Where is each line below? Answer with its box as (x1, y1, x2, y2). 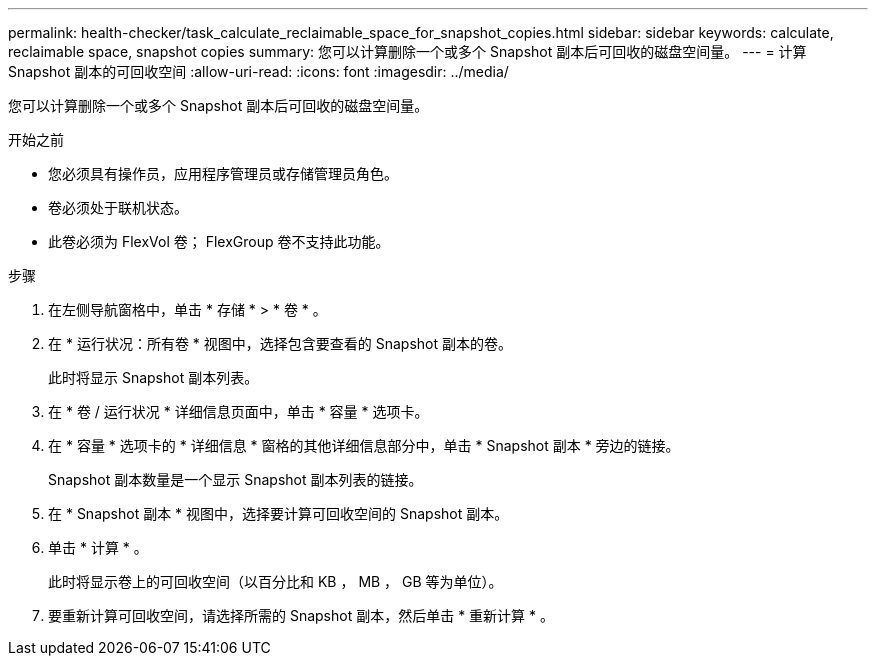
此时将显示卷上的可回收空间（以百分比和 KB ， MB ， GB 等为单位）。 (48, 573, 503, 590)
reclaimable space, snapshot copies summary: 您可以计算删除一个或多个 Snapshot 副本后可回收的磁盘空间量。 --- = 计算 (8, 43, 807, 60)
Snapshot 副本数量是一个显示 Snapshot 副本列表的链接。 (48, 471, 423, 488)
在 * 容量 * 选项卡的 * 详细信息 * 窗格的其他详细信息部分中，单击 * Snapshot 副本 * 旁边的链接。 (48, 437, 680, 454)
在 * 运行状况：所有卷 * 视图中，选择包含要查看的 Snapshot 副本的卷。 (48, 335, 512, 352)
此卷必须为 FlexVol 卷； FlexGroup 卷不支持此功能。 (48, 233, 390, 250)
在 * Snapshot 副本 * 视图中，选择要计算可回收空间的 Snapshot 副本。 (48, 505, 509, 522)
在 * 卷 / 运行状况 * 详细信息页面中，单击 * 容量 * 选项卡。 (48, 403, 429, 420)
